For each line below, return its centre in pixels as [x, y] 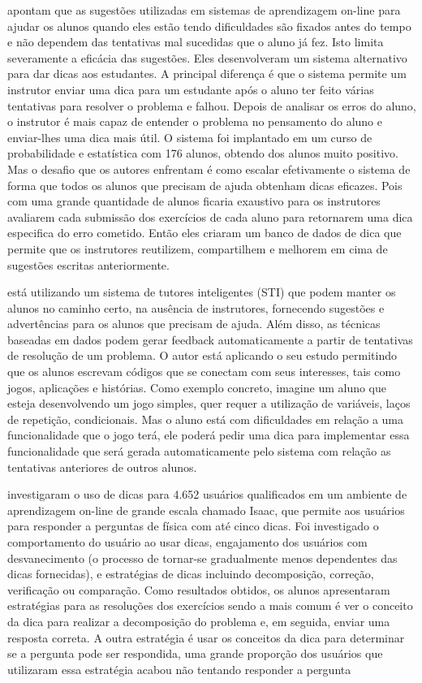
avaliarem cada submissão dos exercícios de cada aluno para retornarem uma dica [210, 216]
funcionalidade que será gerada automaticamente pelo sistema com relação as [199, 451]
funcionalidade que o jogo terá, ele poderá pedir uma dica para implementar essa [209, 435]
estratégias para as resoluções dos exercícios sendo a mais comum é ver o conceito [210, 605]
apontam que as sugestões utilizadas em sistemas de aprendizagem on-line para [204, 10]
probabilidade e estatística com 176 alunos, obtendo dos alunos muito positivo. [203, 153]
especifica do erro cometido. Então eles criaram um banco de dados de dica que [205, 233]
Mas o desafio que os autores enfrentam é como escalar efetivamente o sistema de [209, 169]
